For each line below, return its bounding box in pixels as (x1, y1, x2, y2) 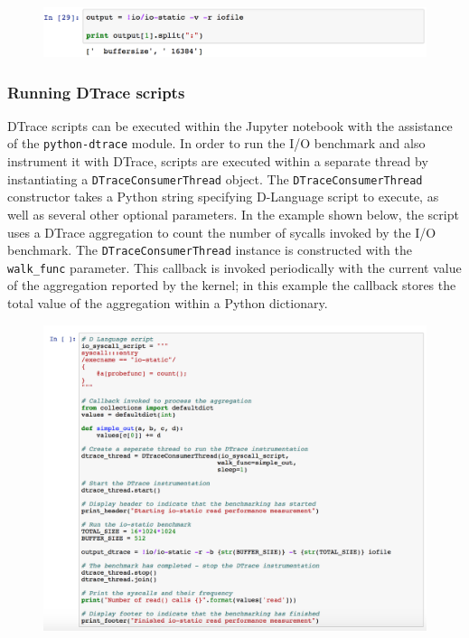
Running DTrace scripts (7, 80, 185, 103)
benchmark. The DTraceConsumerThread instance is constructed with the (7, 240, 412, 259)
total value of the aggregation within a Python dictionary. (7, 294, 328, 313)
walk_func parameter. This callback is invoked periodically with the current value (7, 258, 462, 277)
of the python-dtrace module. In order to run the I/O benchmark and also (7, 134, 426, 153)
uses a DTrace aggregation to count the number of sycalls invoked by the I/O (7, 222, 436, 241)
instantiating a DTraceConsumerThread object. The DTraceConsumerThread (7, 169, 423, 188)
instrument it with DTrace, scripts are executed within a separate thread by (7, 152, 428, 171)
